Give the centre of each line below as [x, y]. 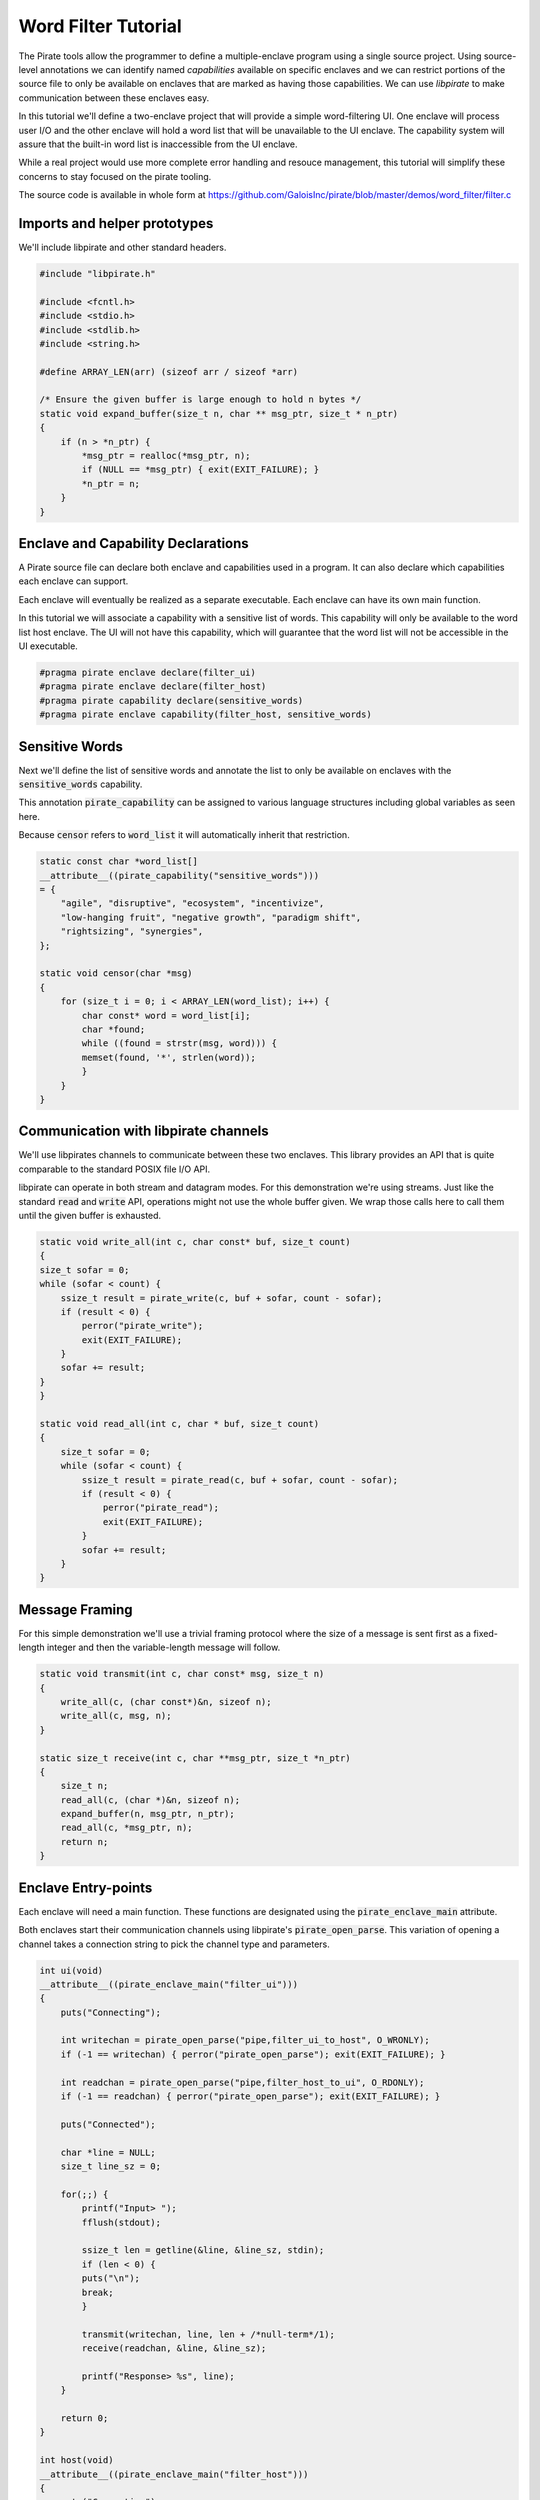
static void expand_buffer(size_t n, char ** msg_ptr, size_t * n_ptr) [219, 413]
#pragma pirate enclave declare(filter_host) [153, 686]
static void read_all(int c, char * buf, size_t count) [179, 1424]
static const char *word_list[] [119, 861]
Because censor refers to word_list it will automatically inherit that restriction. [184, 835]
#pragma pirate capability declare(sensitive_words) [171, 700]
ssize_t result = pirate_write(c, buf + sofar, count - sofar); [221, 1298]
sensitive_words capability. [80, 784]
